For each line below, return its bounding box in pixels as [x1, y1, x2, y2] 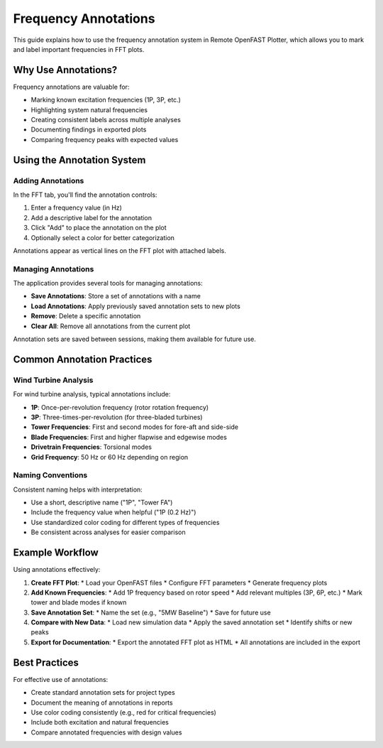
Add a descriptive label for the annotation [30, 213, 152, 222]
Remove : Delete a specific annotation [30, 312, 141, 320]
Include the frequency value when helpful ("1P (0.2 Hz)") [30, 508, 196, 516]
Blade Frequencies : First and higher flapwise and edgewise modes [30, 433, 227, 441]
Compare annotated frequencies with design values [30, 728, 182, 737]
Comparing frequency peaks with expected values [30, 135, 179, 143]
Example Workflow [13, 547, 99, 559]
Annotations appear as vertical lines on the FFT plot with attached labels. [13, 246, 226, 255]
